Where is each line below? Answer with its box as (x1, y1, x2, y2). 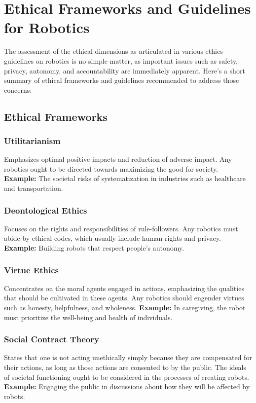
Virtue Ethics (4, 263, 59, 276)
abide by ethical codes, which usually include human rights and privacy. (4, 233, 221, 243)
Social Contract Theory (4, 333, 99, 345)
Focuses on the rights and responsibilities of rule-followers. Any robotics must (4, 223, 238, 233)
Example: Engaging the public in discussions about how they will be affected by (4, 381, 250, 392)
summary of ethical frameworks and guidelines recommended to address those (4, 75, 239, 85)
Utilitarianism (4, 134, 61, 147)
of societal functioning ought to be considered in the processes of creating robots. (4, 371, 249, 382)
